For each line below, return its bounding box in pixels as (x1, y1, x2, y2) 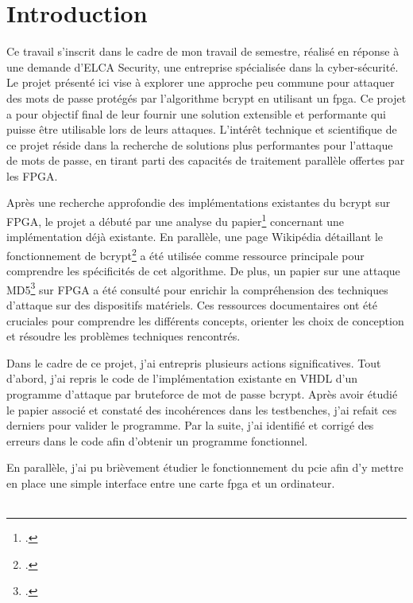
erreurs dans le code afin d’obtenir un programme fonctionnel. (6, 432, 308, 449)
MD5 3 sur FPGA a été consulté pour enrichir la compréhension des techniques (6, 278, 388, 298)
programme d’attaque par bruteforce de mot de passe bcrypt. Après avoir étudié (6, 385, 398, 402)
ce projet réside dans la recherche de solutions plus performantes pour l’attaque (6, 136, 393, 153)
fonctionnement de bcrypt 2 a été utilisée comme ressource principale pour (6, 244, 365, 263)
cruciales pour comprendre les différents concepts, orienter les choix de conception (6, 312, 404, 329)
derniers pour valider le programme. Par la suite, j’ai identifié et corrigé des (6, 417, 374, 434)
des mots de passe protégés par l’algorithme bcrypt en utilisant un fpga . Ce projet (6, 89, 407, 106)
